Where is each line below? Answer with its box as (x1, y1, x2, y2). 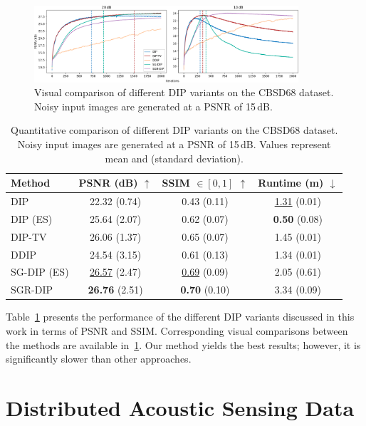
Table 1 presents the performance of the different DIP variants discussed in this (6, 309, 355, 324)
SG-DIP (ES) (11, 264, 69, 279)
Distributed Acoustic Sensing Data (6, 393, 355, 422)
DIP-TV (11, 229, 47, 244)
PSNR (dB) (78, 175, 138, 190)
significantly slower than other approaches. (6, 351, 192, 366)
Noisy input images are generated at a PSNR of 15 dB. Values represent (17, 136, 331, 151)
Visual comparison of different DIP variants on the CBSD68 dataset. (34, 85, 334, 100)
